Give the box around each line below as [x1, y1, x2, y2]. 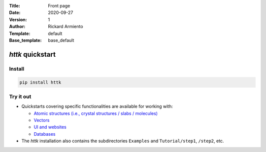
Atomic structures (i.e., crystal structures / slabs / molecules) [33, 110, 158, 116]
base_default [48, 37, 74, 43]
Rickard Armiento [48, 24, 83, 30]
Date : [9, 10, 21, 16]
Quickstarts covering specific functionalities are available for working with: [21, 104, 173, 110]
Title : [9, 3, 21, 8]
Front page [48, 3, 70, 8]
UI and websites [33, 124, 66, 130]
